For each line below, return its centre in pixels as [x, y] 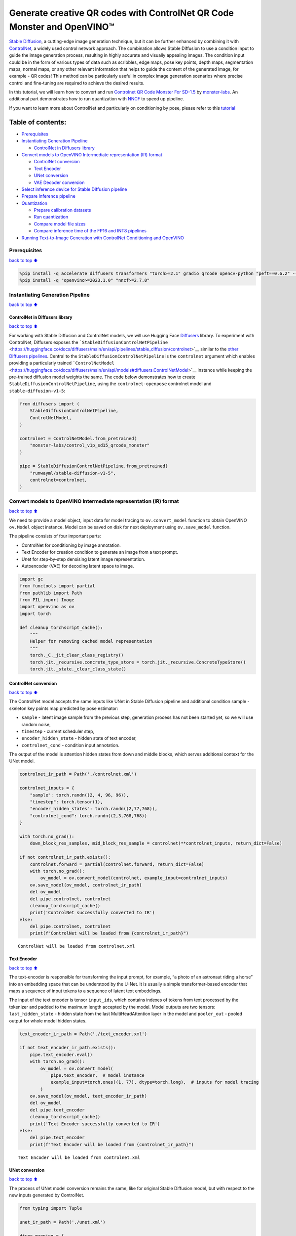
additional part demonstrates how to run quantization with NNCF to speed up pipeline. [97, 99]
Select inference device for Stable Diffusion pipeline [74, 189]
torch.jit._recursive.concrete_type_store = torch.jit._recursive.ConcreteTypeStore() [138, 662]
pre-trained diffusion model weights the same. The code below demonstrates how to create [102, 377]
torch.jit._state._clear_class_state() [78, 669]
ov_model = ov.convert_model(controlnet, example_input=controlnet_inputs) [134, 878]
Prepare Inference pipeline [49, 196]
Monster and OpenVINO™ [62, 27]
